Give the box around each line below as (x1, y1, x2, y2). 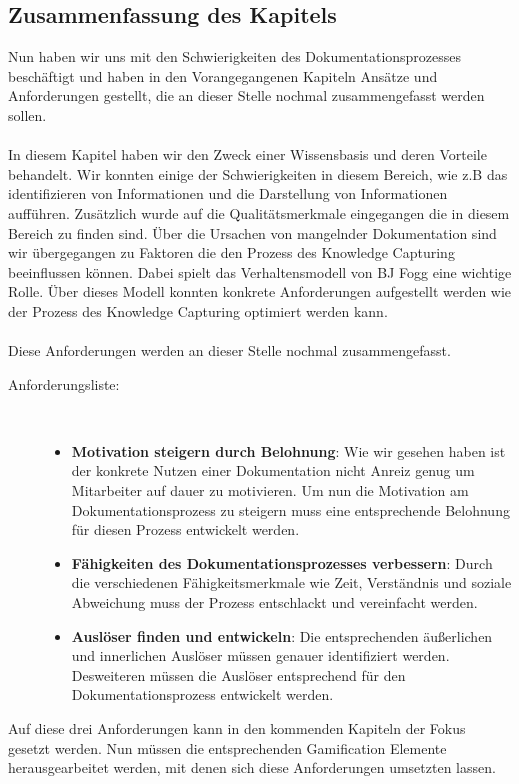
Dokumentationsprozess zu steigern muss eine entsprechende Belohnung (71, 499, 510, 520)
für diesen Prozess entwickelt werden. (71, 519, 300, 540)
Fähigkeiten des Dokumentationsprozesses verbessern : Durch (71, 552, 493, 573)
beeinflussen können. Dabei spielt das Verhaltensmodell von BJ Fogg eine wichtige (8, 261, 512, 282)
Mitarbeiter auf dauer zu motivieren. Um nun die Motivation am (71, 480, 469, 501)
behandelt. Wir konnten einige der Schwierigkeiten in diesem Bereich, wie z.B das (8, 163, 508, 184)
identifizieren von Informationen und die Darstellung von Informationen (8, 183, 448, 204)
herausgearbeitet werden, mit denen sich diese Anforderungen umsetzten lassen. (8, 757, 496, 778)
